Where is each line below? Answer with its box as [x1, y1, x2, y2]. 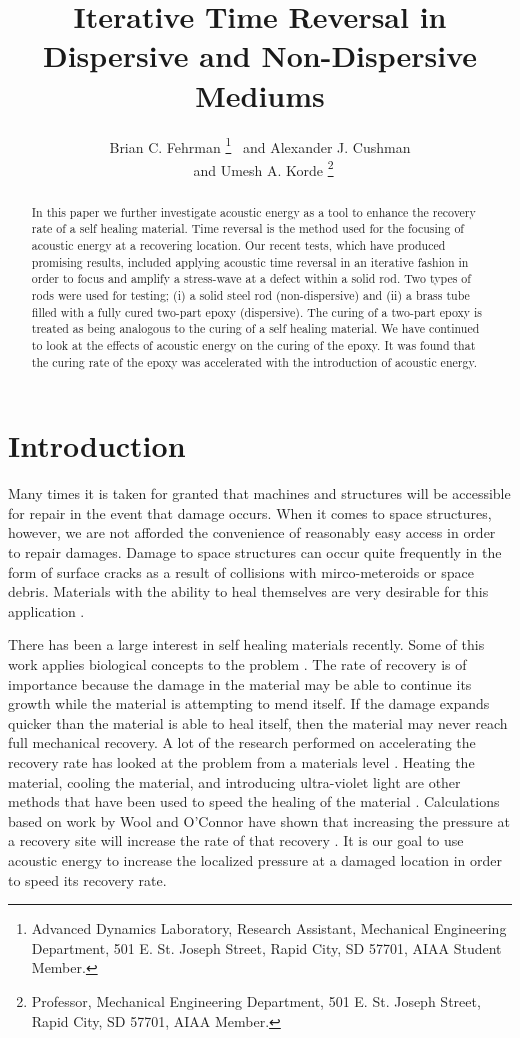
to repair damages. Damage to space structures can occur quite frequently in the [8, 542, 502, 563]
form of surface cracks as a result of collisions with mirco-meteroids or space [8, 561, 474, 582]
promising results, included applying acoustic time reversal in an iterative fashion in [31, 253, 469, 270]
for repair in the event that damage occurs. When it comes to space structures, [8, 502, 492, 523]
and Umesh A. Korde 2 [193, 156, 334, 180]
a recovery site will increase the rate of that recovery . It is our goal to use [8, 830, 464, 851]
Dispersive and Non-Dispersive [42, 35, 478, 76]
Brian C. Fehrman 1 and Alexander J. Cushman [109, 133, 411, 157]
